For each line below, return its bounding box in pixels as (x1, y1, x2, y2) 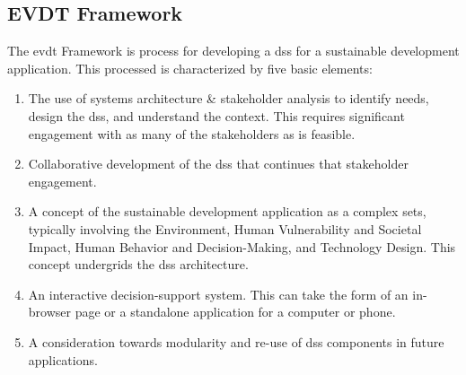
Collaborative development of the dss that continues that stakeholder (28, 154, 409, 173)
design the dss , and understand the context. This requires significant (28, 106, 405, 125)
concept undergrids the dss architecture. (28, 255, 249, 274)
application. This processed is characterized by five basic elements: (7, 58, 373, 77)
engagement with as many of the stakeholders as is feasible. (28, 124, 356, 143)
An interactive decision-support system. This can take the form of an (28, 284, 409, 303)
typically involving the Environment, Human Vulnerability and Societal (28, 219, 422, 238)
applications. (28, 350, 98, 369)
